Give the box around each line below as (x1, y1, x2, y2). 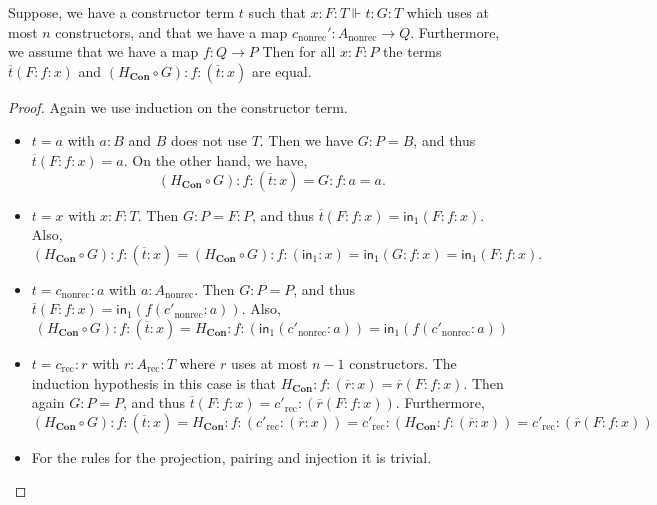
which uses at (406, 2, 489, 22)
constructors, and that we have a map (55, 21, 288, 42)
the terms (383, 41, 442, 62)
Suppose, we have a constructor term (8, 2, 235, 22)
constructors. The (349, 352, 457, 373)
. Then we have (259, 130, 354, 151)
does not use (170, 130, 247, 151)
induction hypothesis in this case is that (31, 372, 277, 393)
